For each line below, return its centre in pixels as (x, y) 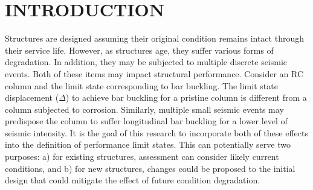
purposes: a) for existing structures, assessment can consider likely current (142, 157)
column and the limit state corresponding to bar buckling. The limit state (141, 85)
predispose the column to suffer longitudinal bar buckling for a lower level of (146, 121)
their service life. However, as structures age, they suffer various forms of (139, 50)
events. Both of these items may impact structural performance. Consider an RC (154, 73)
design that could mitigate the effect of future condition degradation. (133, 180)
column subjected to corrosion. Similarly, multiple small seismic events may (144, 109)
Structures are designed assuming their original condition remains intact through (154, 38)
